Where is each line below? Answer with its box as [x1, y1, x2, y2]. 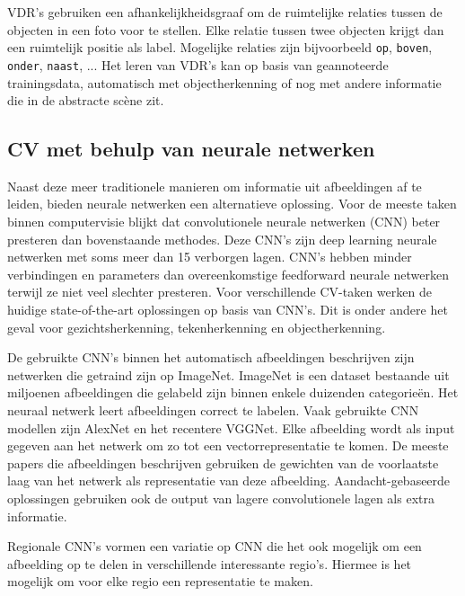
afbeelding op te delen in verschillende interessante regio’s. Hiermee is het [7, 554, 412, 573]
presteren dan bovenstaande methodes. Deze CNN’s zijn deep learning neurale [7, 229, 437, 248]
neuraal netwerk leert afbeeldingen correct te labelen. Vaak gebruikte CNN [7, 401, 419, 420]
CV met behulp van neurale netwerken [7, 135, 375, 163]
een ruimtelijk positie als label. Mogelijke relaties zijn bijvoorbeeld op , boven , [7, 38, 433, 57]
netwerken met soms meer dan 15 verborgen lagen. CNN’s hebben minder [7, 247, 412, 266]
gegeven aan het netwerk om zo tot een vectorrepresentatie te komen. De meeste [7, 436, 449, 455]
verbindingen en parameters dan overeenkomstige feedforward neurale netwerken [7, 264, 450, 283]
